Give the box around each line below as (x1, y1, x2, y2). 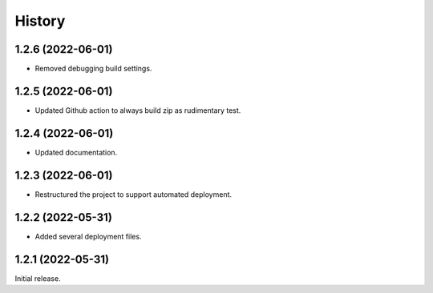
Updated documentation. (34, 147, 118, 157)
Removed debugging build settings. (34, 64, 152, 74)
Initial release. (14, 273, 61, 283)
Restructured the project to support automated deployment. (34, 189, 233, 199)
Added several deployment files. (34, 231, 142, 241)
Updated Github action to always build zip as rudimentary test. (34, 105, 241, 115)
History (14, 12, 66, 30)
